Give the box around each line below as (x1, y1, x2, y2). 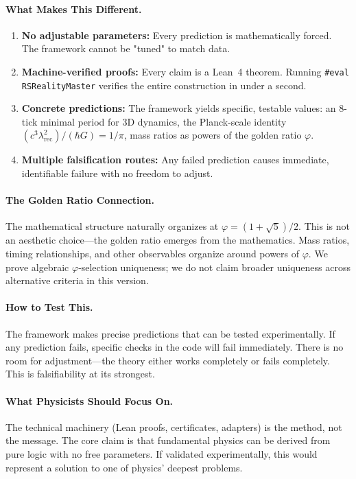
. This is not (298, 219, 350, 233)
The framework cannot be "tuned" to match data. (21, 41, 230, 56)
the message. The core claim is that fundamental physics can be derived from (5, 433, 331, 447)
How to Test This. (5, 300, 93, 314)
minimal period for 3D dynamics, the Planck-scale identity (40, 114, 287, 128)
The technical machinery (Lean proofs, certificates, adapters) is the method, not (5, 419, 342, 434)
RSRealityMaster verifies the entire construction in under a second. (21, 78, 307, 92)
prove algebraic (5, 259, 69, 274)
